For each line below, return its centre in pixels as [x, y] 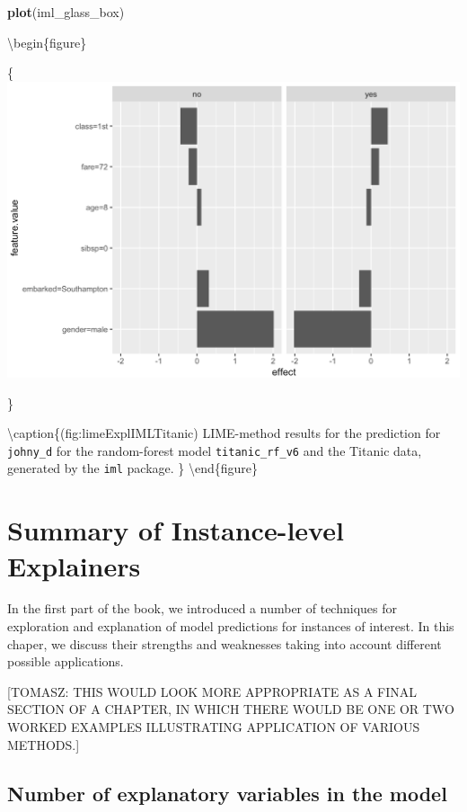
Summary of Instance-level [176, 530]
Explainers [74, 565]
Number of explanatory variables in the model [227, 793]
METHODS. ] [44, 744]
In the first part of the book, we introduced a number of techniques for [202, 608]
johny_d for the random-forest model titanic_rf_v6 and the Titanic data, [215, 450]
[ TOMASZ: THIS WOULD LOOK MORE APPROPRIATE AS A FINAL [212, 691]
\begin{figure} [47, 42]
